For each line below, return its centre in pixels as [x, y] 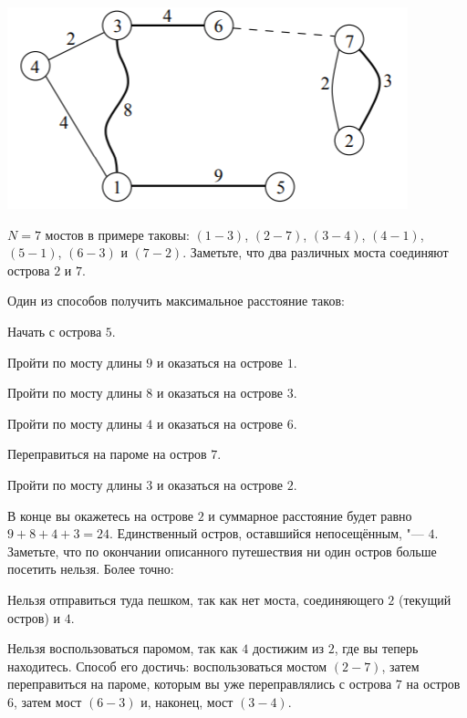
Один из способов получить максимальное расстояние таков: [176, 301]
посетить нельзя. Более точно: [91, 569]
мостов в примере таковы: [117, 234]
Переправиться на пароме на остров [107, 454]
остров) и [34, 617]
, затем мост [48, 701]
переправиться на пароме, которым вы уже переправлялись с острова [200, 684]
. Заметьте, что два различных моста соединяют [316, 252]
